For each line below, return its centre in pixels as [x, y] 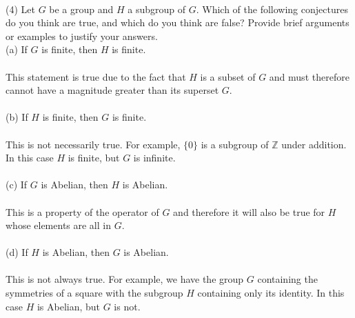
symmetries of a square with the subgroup [94, 293]
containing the [287, 279]
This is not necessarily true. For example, [93, 144]
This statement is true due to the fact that [96, 76]
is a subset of [228, 76]
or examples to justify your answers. [82, 36]
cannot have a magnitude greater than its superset [112, 90]
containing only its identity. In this [271, 293]
